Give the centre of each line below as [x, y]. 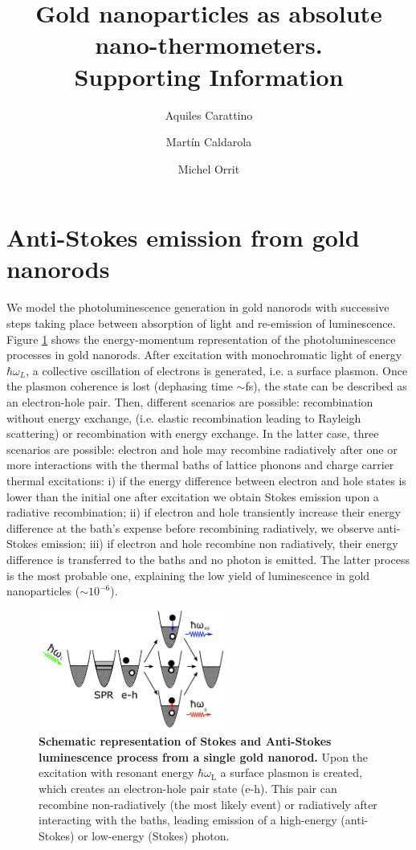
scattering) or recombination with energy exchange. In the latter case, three [193, 433]
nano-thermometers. [209, 45]
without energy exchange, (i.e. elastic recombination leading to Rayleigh [184, 417]
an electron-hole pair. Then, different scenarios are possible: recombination [190, 401]
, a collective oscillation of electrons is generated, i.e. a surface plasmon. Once [217, 370]
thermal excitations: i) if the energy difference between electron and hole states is [206, 480]
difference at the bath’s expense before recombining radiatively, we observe [190, 527]
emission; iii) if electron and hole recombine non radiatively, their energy [220, 544]
